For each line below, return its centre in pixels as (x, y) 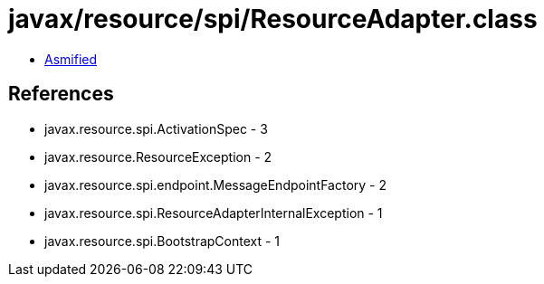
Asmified (71, 59)
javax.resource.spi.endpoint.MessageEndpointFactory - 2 (216, 185)
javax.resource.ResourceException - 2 (158, 156)
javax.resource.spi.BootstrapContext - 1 (162, 241)
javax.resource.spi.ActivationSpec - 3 (156, 128)
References (61, 94)
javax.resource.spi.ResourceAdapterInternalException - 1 (214, 213)
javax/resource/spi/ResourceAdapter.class (273, 19)
